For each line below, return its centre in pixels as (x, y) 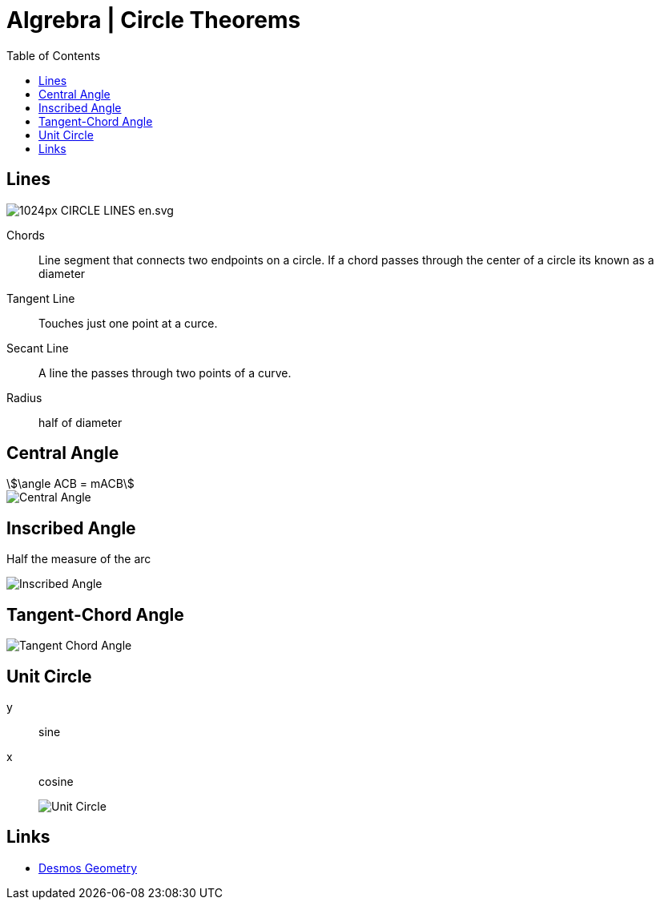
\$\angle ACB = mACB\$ (70, 484)
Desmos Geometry (88, 868)
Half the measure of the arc (79, 559)
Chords (26, 235)
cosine (56, 781)
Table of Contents (54, 55)
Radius (24, 397)
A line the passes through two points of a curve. (165, 372)
